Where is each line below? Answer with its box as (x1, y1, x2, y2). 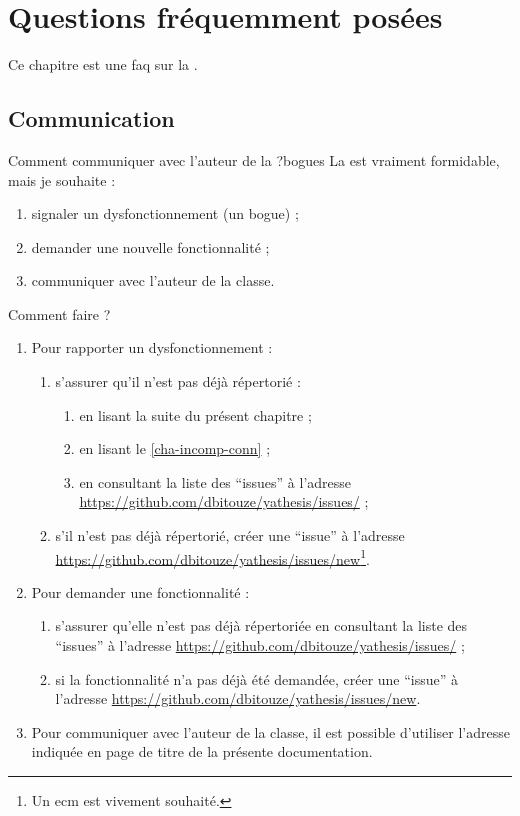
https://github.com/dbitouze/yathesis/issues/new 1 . (55, 545, 370, 569)
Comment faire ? (8, 303, 111, 324)
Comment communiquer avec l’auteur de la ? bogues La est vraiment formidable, (8, 149, 500, 170)
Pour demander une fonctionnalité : (31, 581, 250, 602)
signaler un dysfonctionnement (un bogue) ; (31, 203, 299, 224)
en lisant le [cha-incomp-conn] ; (79, 438, 271, 459)
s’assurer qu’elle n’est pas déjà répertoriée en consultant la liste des (55, 615, 468, 636)
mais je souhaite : (8, 169, 116, 190)
